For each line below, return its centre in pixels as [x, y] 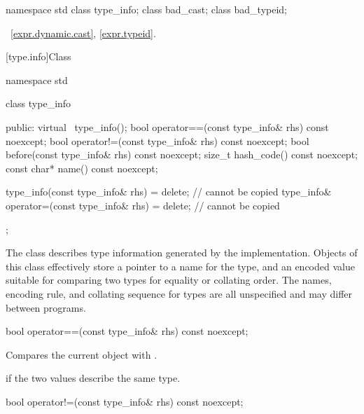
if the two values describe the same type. [93, 378]
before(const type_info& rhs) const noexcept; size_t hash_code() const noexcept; [182, 154]
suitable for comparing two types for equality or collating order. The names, [169, 280]
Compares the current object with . [82, 354]
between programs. [46, 307]
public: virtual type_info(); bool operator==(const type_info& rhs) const [167, 126]
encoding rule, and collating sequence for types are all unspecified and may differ [179, 293]
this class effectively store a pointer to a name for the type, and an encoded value [180, 266]
